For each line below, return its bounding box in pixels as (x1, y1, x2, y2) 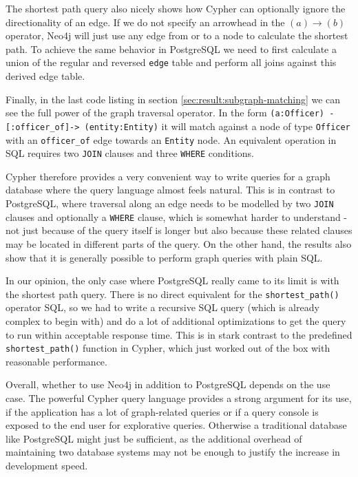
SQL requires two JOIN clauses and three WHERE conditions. (6, 146, 255, 160)
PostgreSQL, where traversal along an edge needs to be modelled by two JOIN (6, 196, 334, 211)
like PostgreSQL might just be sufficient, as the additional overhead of (6, 431, 302, 445)
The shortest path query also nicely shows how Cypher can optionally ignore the (6, 1, 346, 15)
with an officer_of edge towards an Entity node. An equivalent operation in (6, 132, 337, 147)
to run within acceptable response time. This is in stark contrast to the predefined (6, 327, 352, 341)
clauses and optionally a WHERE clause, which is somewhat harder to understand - (6, 209, 348, 224)
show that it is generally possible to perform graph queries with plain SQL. (6, 250, 323, 264)
